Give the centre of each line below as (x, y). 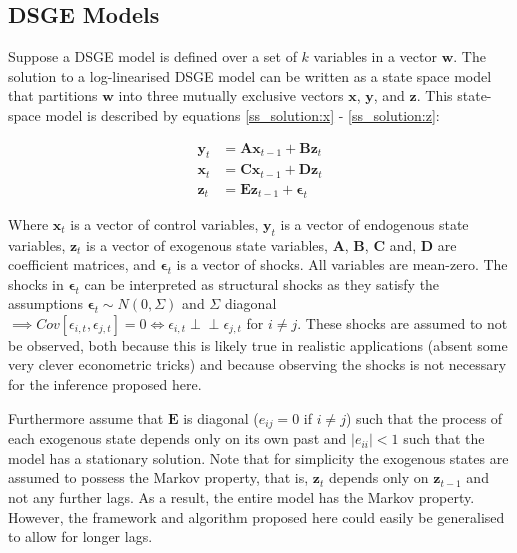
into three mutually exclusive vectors (231, 95)
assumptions (45, 303)
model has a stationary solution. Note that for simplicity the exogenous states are (258, 457)
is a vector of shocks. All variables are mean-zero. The (342, 264)
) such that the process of (424, 417)
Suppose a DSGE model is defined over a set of (152, 56)
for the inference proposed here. (105, 384)
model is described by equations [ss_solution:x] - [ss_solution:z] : (242, 114)
